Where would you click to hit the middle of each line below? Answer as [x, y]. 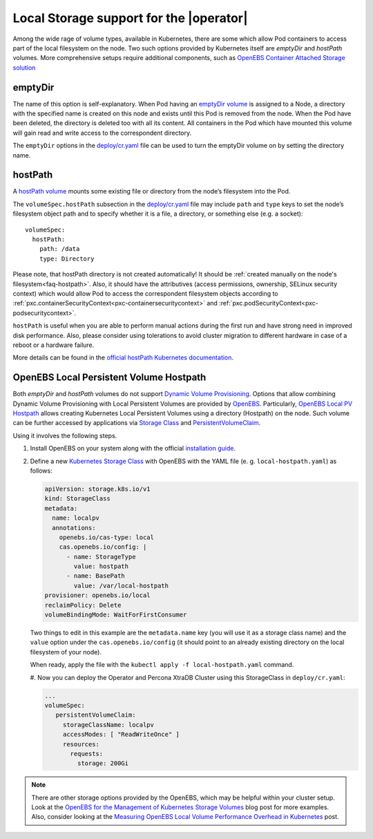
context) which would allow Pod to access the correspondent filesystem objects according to [146, 293]
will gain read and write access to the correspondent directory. [102, 133]
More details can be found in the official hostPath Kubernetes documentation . [123, 358]
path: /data [59, 249]
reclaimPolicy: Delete [83, 605]
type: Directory [67, 258]
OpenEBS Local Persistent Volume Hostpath [109, 378]
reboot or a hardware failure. [54, 345]
